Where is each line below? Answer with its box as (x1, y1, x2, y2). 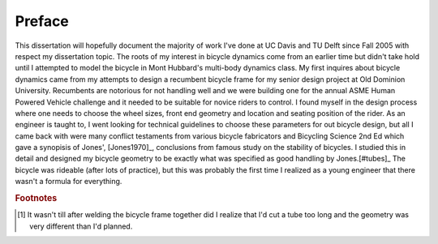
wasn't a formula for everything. (15, 177, 122, 186)
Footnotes (15, 193, 58, 204)
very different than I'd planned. (29, 221, 133, 231)
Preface (15, 12, 69, 30)
